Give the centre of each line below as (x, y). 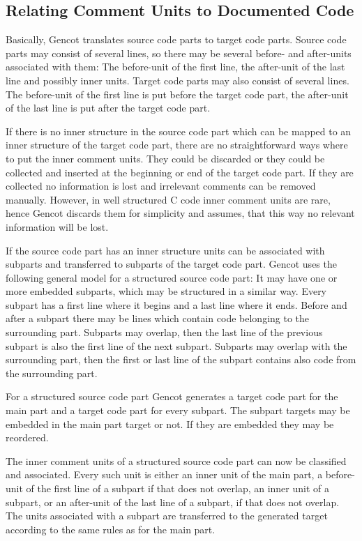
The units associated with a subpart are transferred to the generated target (167, 516)
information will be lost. (57, 226)
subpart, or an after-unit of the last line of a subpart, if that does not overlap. (173, 502)
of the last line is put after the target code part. (108, 108)
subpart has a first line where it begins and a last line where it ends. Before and (176, 304)
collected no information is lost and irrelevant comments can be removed (161, 186)
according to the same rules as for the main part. (111, 529)
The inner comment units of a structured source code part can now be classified (176, 460)
